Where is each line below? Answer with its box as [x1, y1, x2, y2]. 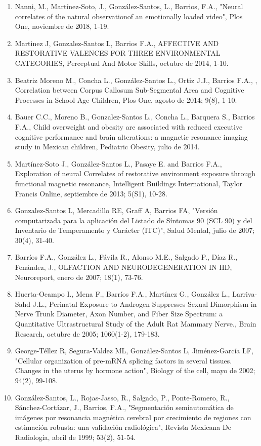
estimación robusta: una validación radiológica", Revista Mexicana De [15, 422, 231, 432]
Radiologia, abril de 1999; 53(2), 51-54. [15, 431, 136, 442]
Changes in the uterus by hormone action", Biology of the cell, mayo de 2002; [15, 365, 255, 376]
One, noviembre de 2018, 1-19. [15, 21, 109, 31]
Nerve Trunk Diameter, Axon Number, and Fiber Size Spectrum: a [15, 308, 223, 319]
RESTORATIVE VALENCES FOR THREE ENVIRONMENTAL [15, 48, 221, 58]
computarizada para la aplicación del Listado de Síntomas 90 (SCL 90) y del [15, 215, 252, 225]
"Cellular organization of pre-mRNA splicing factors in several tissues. [15, 355, 232, 366]
